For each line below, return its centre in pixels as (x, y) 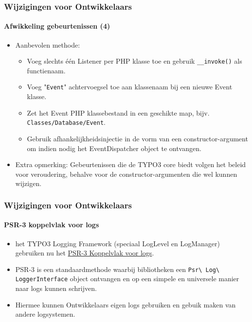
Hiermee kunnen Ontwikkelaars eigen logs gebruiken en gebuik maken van (126, 304)
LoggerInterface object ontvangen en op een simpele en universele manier (127, 279)
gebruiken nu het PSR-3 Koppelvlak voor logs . (85, 253)
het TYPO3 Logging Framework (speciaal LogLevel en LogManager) (117, 243)
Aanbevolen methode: (48, 44)
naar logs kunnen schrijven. (56, 288)
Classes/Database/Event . (66, 122)
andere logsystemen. (45, 314)
